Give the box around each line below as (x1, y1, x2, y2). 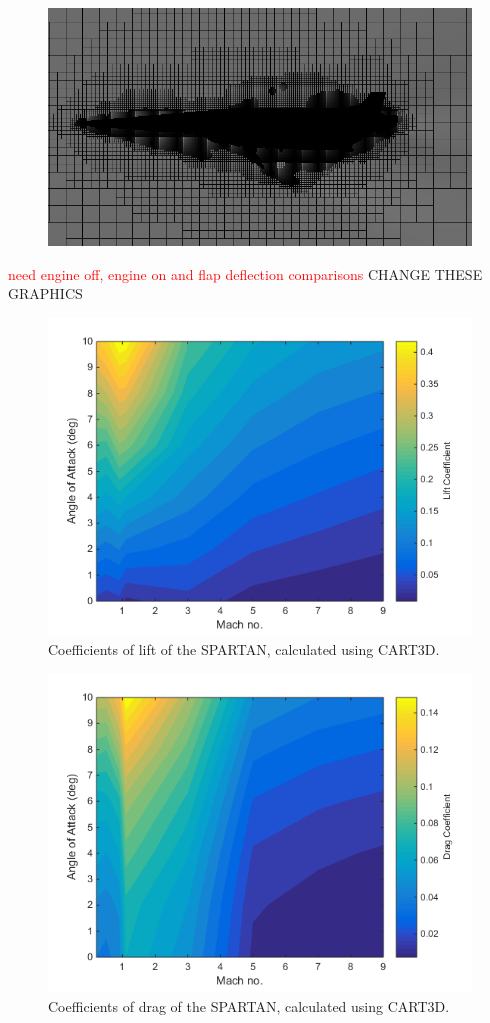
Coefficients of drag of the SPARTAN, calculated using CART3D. (48, 995, 450, 1016)
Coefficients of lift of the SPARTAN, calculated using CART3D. (48, 639, 440, 660)
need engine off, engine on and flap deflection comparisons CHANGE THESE (8, 263, 483, 284)
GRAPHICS (8, 283, 83, 304)
